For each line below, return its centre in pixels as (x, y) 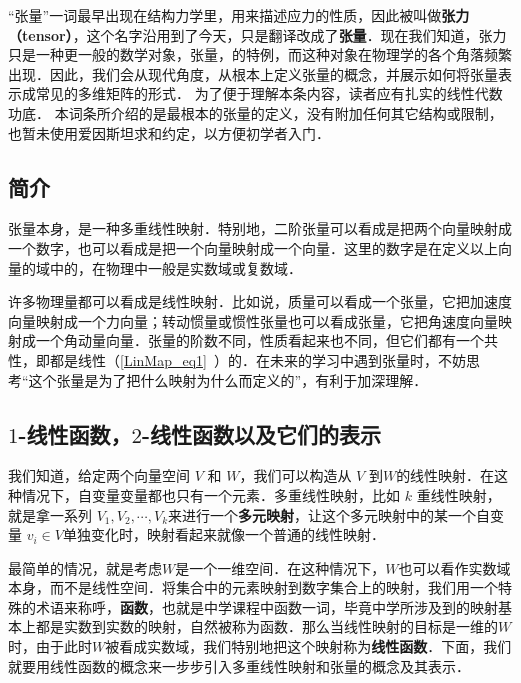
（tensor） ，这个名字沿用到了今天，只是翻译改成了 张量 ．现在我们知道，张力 (257, 34)
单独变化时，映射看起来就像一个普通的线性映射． (223, 534)
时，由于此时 (50, 646)
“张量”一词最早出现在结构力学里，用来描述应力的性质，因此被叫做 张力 (239, 15)
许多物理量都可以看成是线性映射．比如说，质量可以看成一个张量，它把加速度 (260, 301)
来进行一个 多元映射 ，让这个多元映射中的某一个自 (329, 514)
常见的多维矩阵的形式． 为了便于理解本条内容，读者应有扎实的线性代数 (269, 93)
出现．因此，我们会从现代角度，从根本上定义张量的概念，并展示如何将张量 (253, 73)
